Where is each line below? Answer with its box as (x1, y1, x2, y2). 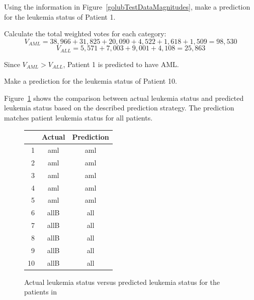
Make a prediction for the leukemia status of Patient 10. (4, 76, 177, 86)
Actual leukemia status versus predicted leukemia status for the (24, 276, 220, 287)
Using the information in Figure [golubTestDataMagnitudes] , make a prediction (4, 2, 250, 12)
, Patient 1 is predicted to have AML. (63, 58, 179, 69)
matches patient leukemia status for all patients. (4, 112, 153, 123)
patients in (24, 286, 57, 297)
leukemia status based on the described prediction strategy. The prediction (4, 102, 234, 113)
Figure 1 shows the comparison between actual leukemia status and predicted (4, 92, 244, 103)
